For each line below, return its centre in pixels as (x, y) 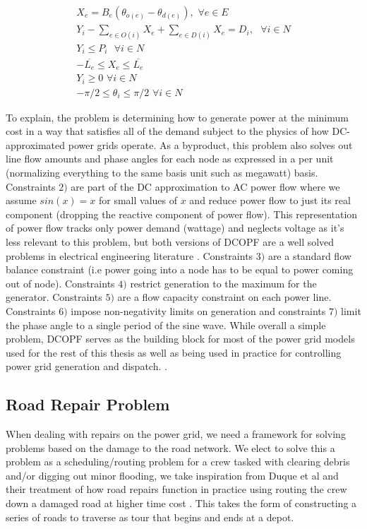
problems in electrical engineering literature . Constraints (130, 255)
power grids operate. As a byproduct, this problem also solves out (210, 144)
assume (21, 200)
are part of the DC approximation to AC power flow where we (205, 186)
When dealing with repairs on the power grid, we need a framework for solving (176, 434)
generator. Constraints (54, 297)
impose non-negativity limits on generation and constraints (198, 310)
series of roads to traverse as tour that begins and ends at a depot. (150, 517)
